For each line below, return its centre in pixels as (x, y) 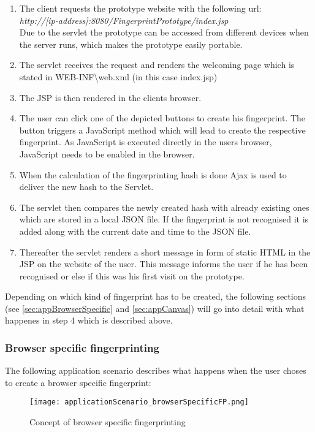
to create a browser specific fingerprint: (78, 382)
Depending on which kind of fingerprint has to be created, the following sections (155, 296)
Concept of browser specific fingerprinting (108, 422)
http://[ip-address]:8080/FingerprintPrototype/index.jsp (124, 20)
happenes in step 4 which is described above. (89, 320)
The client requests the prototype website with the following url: (140, 8)
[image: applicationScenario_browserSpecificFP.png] (139, 402)
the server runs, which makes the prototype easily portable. (131, 44)
